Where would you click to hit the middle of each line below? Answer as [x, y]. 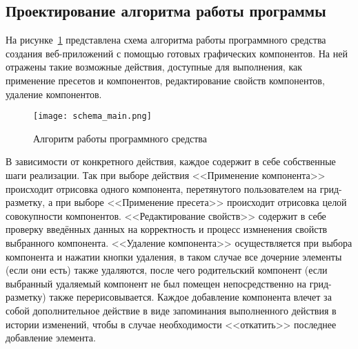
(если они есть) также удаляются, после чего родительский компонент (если [167, 270]
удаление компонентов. [54, 94]
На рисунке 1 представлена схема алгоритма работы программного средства [166, 40]
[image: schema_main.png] [92, 116]
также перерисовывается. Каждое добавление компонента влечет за [190, 297]
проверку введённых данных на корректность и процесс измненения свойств [167, 229]
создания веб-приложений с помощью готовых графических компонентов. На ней [177, 53]
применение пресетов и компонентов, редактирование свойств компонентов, [165, 80]
